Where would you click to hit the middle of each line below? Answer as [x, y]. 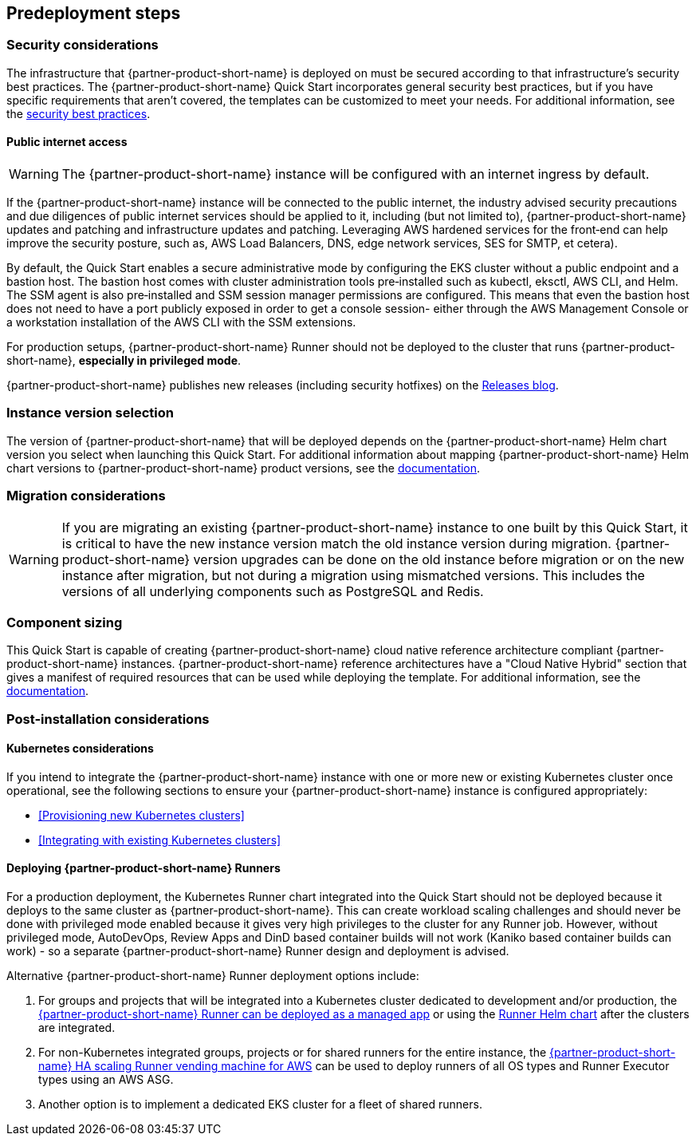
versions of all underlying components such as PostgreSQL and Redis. [273, 591]
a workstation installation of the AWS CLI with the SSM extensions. [181, 322]
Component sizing [65, 622]
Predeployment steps [94, 13]
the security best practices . [79, 113]
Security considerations [83, 45]
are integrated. [77, 1028]
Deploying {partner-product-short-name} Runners [144, 868]
